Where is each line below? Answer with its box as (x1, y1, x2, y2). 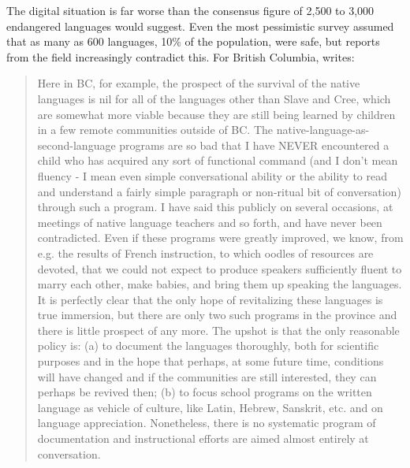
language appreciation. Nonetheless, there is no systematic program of (37, 414, 376, 431)
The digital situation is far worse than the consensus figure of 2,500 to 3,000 (6, 2, 375, 18)
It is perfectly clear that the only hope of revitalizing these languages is (37, 291, 383, 307)
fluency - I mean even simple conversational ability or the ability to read (37, 167, 387, 184)
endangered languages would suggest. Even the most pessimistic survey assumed (6, 17, 394, 34)
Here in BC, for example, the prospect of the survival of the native (37, 75, 360, 91)
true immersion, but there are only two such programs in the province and (37, 306, 397, 323)
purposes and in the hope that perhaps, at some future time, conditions (37, 353, 384, 370)
